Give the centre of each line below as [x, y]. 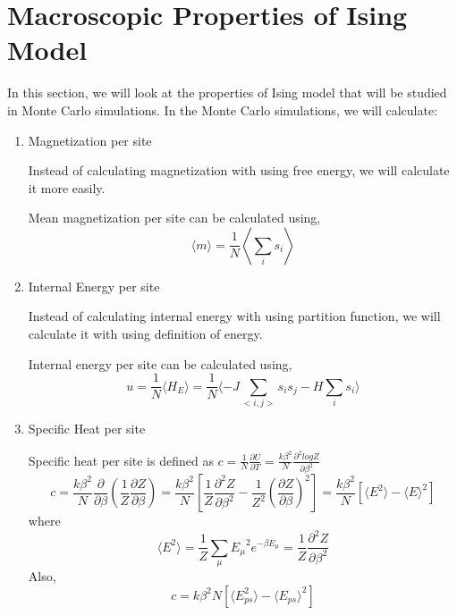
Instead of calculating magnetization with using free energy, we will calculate [239, 170]
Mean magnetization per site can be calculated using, [174, 218]
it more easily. [67, 187]
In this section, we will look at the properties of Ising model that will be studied [227, 93]
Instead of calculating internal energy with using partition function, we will [234, 316]
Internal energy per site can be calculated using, [160, 363]
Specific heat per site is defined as [121, 460]
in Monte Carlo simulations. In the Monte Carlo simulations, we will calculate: [223, 110]
